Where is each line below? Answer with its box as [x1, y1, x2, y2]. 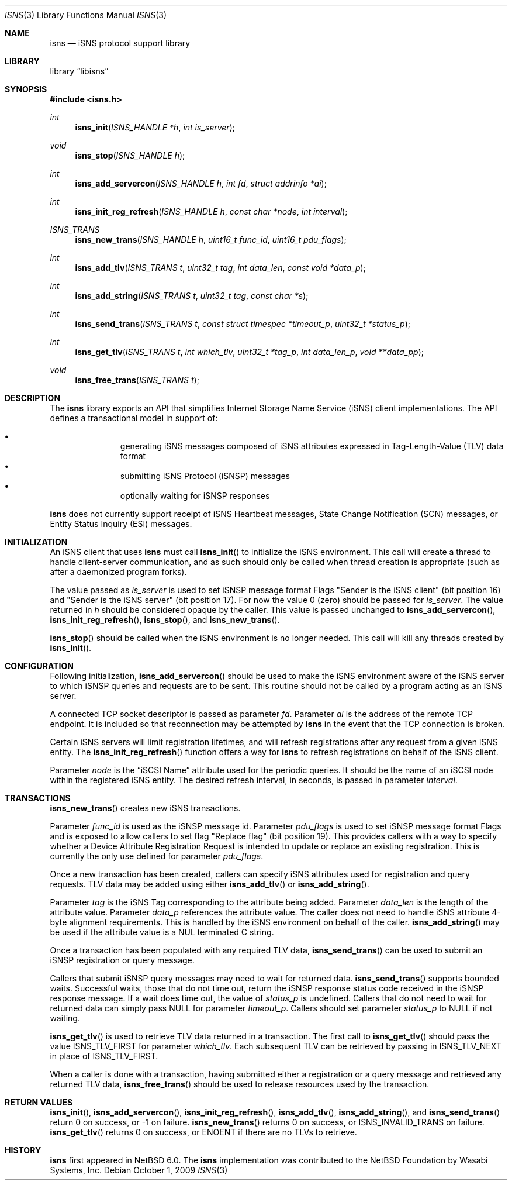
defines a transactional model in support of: [50, 413, 218, 423]
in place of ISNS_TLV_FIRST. [50, 1051, 158, 1061]
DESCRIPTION [5, 393, 61, 403]
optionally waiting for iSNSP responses [120, 491, 270, 501]
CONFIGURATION [5, 661, 74, 671]
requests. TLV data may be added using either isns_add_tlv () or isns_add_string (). [50, 879, 369, 889]
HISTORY [5, 1145, 41, 1155]
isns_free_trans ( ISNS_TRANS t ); [75, 375, 199, 385]
